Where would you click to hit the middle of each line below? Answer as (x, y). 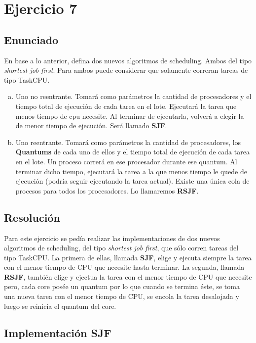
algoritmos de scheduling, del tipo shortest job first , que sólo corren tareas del (121, 248)
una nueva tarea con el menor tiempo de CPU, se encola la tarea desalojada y (122, 296)
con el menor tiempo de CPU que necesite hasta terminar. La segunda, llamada (124, 267)
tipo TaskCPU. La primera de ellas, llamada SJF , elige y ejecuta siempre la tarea (128, 257)
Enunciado (31, 39)
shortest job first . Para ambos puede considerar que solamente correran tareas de (126, 70)
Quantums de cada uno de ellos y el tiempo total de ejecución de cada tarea (132, 152)
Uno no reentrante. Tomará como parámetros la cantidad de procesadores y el (133, 96)
